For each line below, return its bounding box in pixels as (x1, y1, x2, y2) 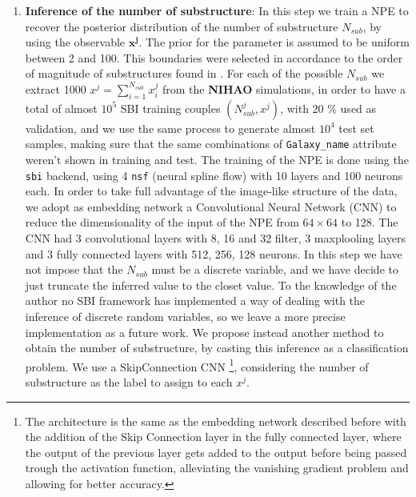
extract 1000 (25, 80, 86, 97)
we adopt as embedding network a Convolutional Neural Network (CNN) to (25, 198, 397, 214)
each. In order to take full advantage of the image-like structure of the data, (25, 182, 398, 199)
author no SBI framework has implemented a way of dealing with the (25, 292, 366, 309)
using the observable (25, 34, 126, 50)
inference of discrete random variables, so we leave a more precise (25, 308, 346, 325)
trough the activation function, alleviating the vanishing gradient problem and (25, 459, 409, 476)
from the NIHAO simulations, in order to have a (162, 80, 406, 97)
